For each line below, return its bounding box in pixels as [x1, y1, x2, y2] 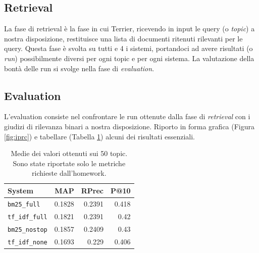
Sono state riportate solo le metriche [13, 158, 126, 168]
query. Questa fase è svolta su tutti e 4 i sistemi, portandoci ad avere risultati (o [4, 43, 253, 54]
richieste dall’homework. [32, 168, 107, 178]
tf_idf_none [8, 238, 47, 246]
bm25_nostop [8, 226, 47, 233]
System [8, 185, 33, 195]
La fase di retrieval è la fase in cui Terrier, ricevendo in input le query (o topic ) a [4, 23, 255, 34]
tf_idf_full [8, 213, 47, 221]
